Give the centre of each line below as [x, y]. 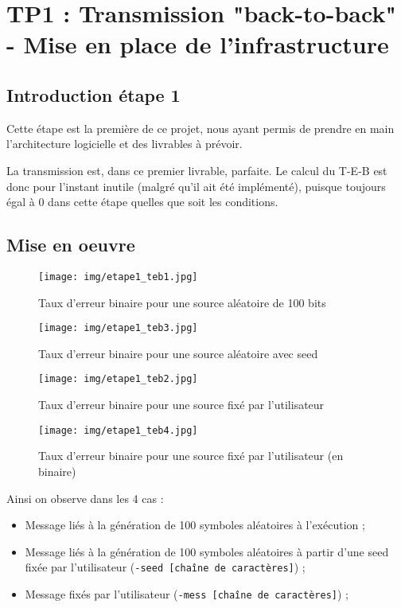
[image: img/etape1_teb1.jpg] [118, 277]
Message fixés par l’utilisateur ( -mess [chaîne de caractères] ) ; [187, 593]
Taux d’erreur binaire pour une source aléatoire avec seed [178, 353]
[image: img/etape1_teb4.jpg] [118, 430]
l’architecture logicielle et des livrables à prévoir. [125, 144]
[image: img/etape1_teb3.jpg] [118, 328]
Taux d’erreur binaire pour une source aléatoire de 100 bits [182, 302]
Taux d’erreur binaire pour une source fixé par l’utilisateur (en [191, 456]
